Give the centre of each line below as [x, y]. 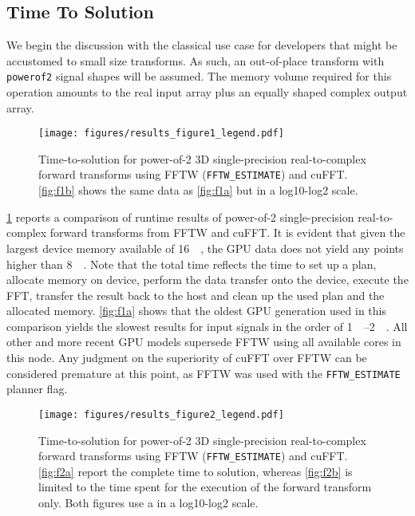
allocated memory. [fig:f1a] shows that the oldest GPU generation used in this [196, 311]
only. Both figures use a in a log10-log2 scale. [148, 503]
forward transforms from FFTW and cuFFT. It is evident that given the [227, 232]
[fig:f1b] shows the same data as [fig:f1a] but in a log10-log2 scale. [198, 190]
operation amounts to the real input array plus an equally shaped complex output [207, 92]
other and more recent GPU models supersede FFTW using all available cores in [204, 342]
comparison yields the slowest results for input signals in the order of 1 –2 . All [207, 326]
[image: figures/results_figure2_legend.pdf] [161, 414]
